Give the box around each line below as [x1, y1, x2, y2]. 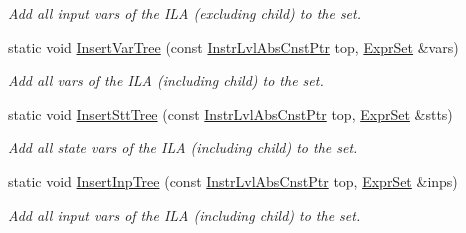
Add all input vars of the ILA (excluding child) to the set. [8, 3, 361, 23]
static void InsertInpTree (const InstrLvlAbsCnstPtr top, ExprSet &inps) [8, 170, 458, 191]
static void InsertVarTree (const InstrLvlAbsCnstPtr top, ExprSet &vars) [8, 36, 459, 57]
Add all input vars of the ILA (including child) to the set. [8, 204, 361, 225]
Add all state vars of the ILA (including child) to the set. [8, 137, 358, 158]
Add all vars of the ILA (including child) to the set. [8, 70, 324, 91]
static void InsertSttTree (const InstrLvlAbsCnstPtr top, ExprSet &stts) [8, 103, 453, 124]
